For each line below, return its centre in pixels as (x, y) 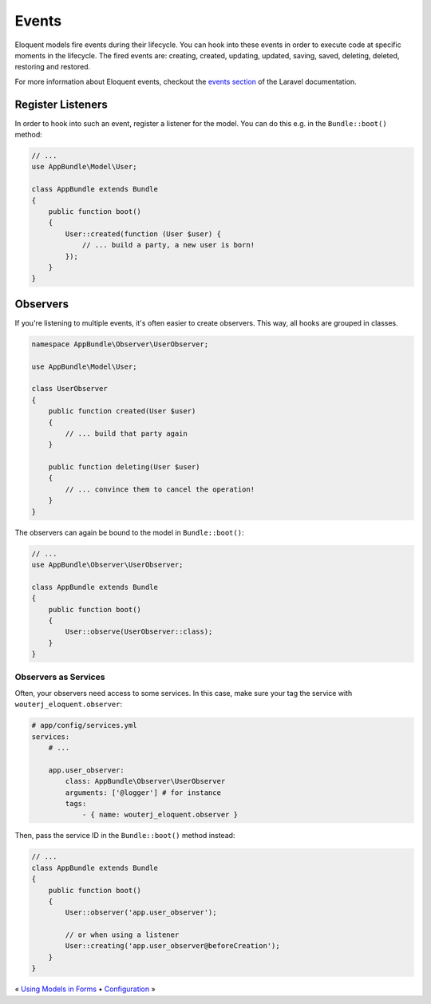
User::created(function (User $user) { (143, 234)
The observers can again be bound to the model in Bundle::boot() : (129, 532)
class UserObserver (69, 389)
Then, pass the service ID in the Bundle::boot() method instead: (125, 836)
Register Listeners (61, 104)
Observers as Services (60, 677)
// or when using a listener (122, 935)
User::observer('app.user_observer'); (141, 913)
